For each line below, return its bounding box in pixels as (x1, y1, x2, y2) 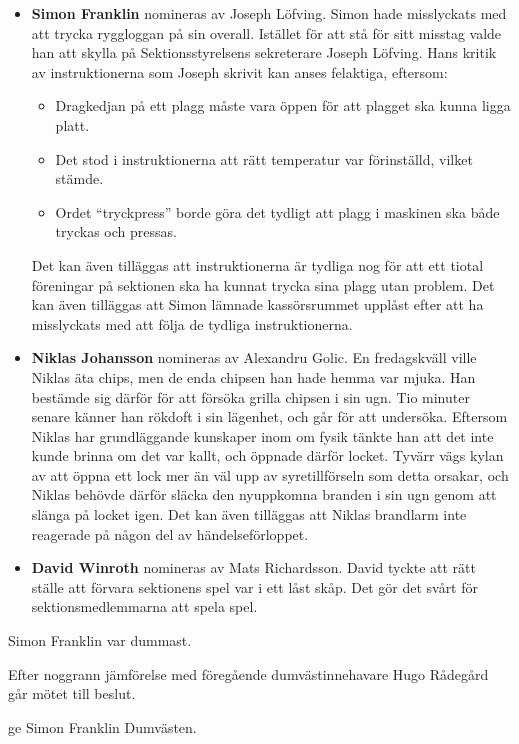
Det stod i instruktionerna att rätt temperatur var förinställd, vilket (55, 148, 473, 169)
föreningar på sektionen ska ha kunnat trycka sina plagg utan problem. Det (31, 274, 495, 295)
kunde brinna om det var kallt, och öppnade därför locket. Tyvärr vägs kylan (31, 445, 504, 466)
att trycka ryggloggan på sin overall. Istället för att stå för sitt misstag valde (31, 22, 502, 43)
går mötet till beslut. (8, 683, 136, 704)
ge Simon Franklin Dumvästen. (8, 716, 197, 737)
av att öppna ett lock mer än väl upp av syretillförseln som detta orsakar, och (31, 464, 509, 485)
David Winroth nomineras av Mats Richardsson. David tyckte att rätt (31, 557, 476, 578)
